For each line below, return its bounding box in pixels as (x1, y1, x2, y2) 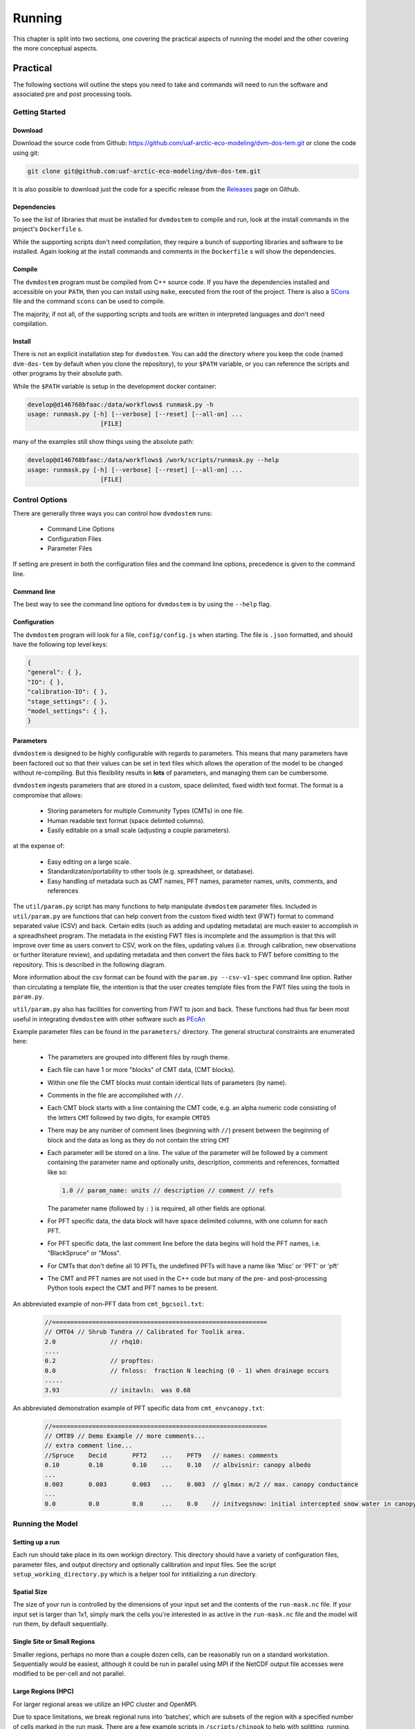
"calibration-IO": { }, (27, 688, 109, 696)
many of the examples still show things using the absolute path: (12, 438, 194, 446)
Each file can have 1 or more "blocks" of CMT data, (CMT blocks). (47, 1066, 235, 1074)
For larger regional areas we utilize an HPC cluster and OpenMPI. (12, 1700, 199, 1708)
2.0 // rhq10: (44, 1338, 144, 1345)
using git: (12, 149, 39, 157)
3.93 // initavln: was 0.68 (44, 1386, 191, 1394)
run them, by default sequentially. (12, 1620, 109, 1628)
